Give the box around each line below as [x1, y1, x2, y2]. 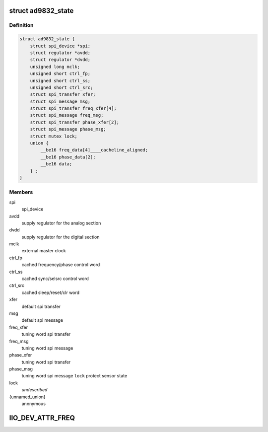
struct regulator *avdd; [30, 50, 91, 56]
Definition [9, 22, 34, 29]
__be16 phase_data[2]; [40, 154, 96, 160]
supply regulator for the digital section [21, 234, 100, 240]
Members [9, 189, 33, 196]
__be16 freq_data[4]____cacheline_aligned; [40, 147, 148, 153]
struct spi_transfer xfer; [30, 92, 96, 97]
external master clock [21, 248, 67, 254]
